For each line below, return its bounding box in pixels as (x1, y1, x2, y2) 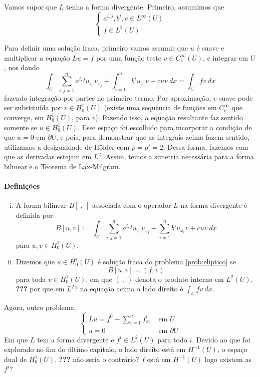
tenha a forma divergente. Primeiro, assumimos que (66, 2, 224, 12)
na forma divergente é (180, 200, 247, 210)
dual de (4, 353, 27, 364)
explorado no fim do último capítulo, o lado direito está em (4, 344, 186, 354)
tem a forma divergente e (37, 334, 114, 344)
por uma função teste (96, 52, 161, 63)
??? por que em (16, 283, 65, 294)
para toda (16, 273, 46, 284)
